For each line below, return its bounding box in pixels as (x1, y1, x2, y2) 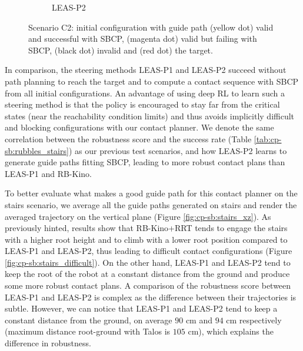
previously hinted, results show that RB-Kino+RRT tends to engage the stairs (5, 222, 288, 234)
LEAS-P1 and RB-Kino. (5, 167, 92, 179)
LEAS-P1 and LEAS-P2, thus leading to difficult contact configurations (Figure (5, 245, 292, 257)
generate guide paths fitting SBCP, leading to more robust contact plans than (5, 156, 285, 168)
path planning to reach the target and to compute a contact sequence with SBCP (5, 75, 299, 87)
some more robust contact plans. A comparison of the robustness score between (5, 279, 291, 292)
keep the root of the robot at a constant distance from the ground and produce (5, 268, 290, 280)
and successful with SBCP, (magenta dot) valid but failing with (28, 32, 257, 45)
